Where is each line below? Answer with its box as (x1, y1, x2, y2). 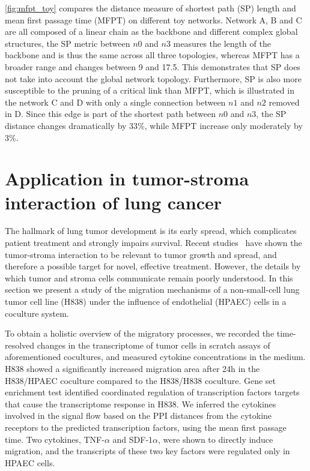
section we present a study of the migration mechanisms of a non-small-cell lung (5, 283, 300, 296)
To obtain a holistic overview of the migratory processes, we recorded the (5, 327, 275, 340)
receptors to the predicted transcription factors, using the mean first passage (5, 421, 287, 433)
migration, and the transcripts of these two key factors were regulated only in (5, 445, 290, 457)
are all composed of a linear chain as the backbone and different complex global (5, 25, 298, 38)
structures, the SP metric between (5, 37, 130, 49)
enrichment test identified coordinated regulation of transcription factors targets (5, 386, 300, 398)
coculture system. (5, 307, 69, 319)
